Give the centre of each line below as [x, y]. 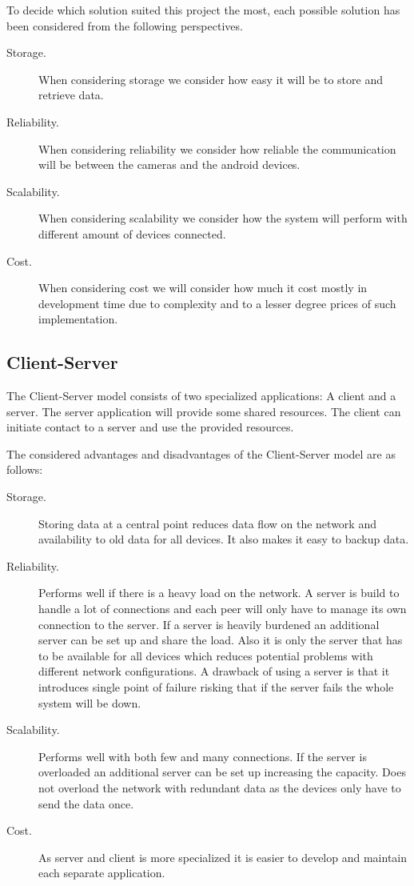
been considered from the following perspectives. [125, 25]
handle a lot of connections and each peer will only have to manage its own [223, 609]
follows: [25, 469]
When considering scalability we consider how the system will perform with [223, 218]
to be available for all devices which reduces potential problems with [206, 655]
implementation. [78, 319]
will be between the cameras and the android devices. [169, 164]
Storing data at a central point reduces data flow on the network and [207, 523]
